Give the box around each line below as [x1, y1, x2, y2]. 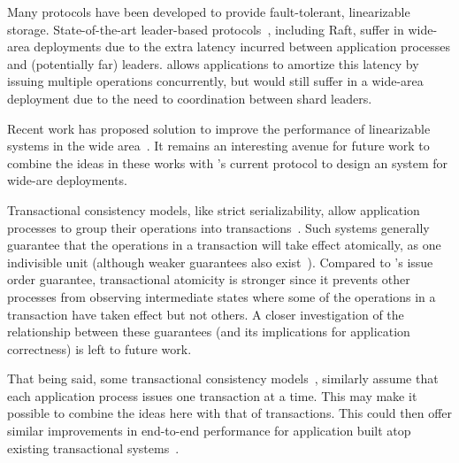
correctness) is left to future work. [7, 339, 192, 358]
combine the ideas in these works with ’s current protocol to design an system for [7, 153, 448, 172]
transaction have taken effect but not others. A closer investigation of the [7, 305, 404, 323]
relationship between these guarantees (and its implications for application [7, 322, 410, 341]
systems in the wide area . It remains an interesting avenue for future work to [7, 136, 430, 155]
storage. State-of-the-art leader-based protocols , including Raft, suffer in [7, 19, 404, 38]
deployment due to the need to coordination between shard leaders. [7, 89, 372, 107]
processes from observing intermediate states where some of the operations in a [7, 287, 436, 305]
